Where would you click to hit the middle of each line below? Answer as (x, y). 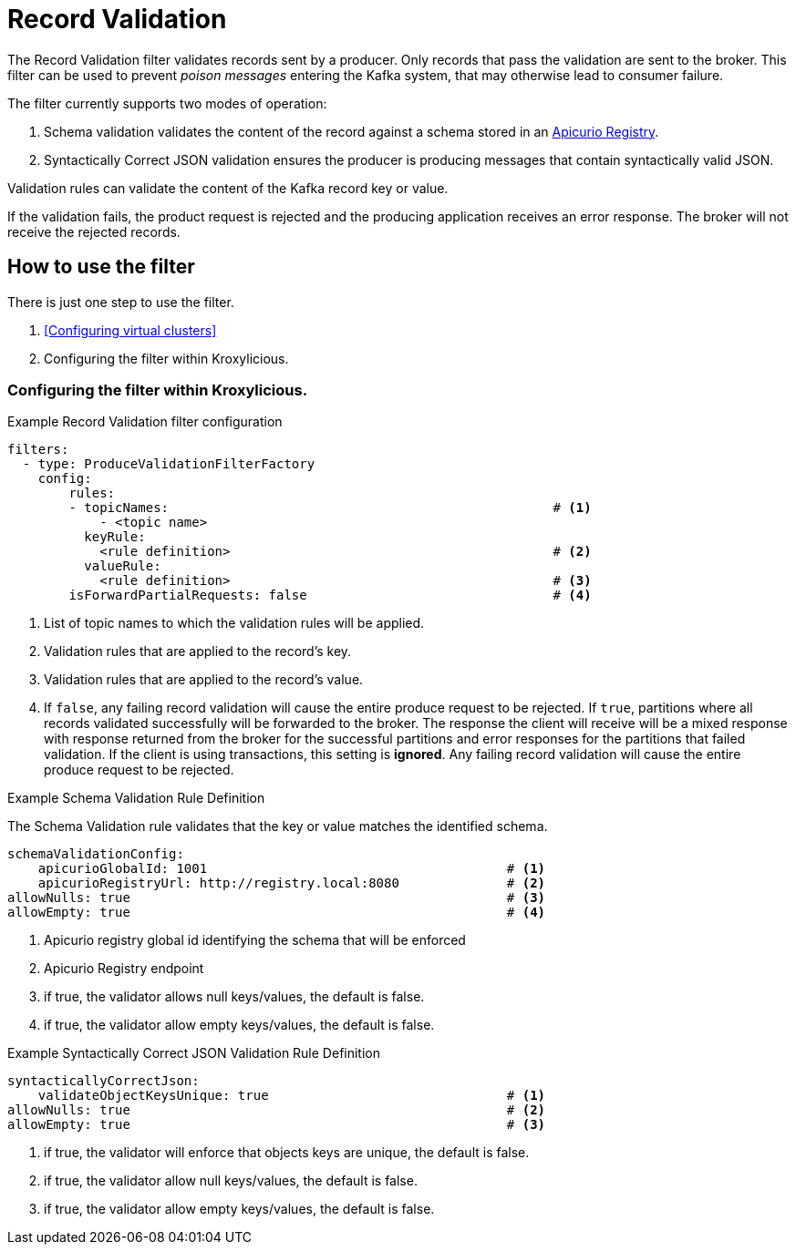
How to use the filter (101, 267)
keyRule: (115, 537)
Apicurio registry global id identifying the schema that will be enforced (255, 940)
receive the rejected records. (94, 231)
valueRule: (123, 566)
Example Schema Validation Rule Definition (136, 798)
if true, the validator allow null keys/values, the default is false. (231, 1181)
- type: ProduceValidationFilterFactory (169, 464)
